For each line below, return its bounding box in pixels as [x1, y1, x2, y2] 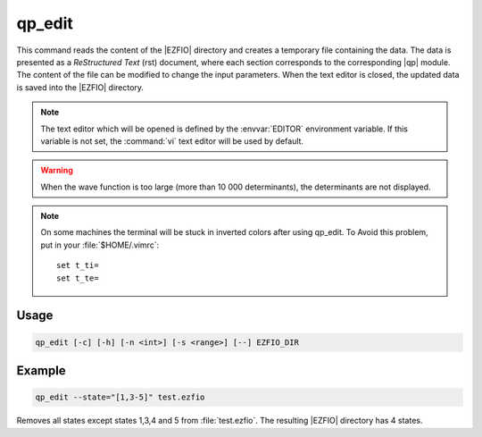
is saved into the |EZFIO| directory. [16, 81, 145, 93]
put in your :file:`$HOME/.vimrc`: [40, 240, 160, 250]
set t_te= [56, 273, 99, 283]
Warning [40, 165, 73, 176]
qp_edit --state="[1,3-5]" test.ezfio [35, 392, 205, 402]
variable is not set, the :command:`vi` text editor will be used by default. [40, 135, 303, 147]
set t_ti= [56, 260, 99, 271]
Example [16, 363, 66, 379]
